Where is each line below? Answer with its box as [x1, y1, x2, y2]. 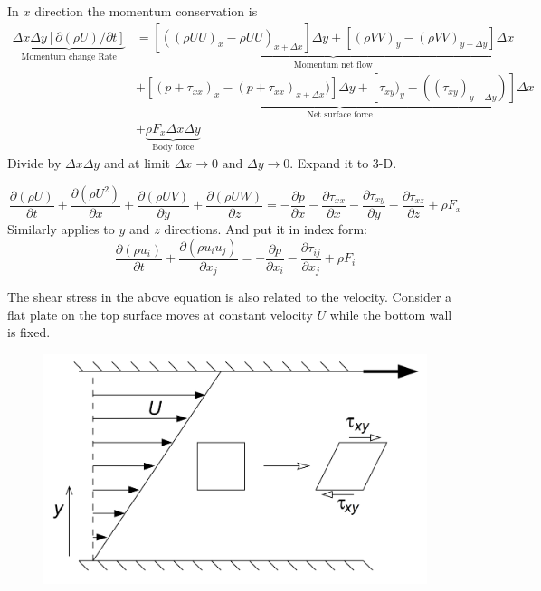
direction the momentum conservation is [34, 2, 258, 20]
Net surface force [307, 109, 373, 119]
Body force [152, 142, 195, 152]
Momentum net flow [293, 60, 373, 70]
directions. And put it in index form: [164, 220, 367, 239]
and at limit [103, 154, 171, 173]
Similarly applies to [7, 220, 115, 239]
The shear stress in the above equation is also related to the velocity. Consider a [7, 287, 452, 306]
